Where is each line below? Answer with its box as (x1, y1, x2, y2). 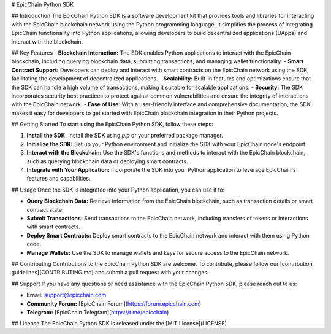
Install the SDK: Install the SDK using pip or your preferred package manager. (26, 132, 223, 139)
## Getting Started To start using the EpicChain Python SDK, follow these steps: (11, 120, 213, 128)
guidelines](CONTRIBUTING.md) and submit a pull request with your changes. (11, 269, 209, 276)
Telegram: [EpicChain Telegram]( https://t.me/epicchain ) (26, 308, 169, 316)
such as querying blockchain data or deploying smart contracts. (26, 157, 188, 165)
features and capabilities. (26, 175, 91, 182)
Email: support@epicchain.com (26, 292, 107, 299)
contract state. (26, 206, 64, 213)
